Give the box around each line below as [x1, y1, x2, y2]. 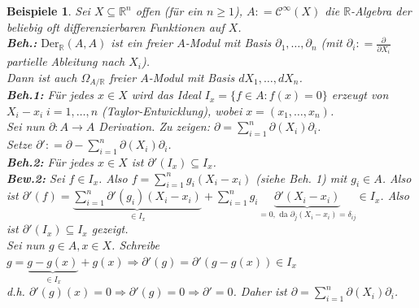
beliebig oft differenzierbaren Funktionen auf [7, 18, 225, 35]
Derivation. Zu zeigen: [98, 118, 211, 135]
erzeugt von [331, 86, 389, 103]
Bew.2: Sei [7, 169, 65, 186]
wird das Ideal [131, 86, 201, 103]
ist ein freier [111, 34, 173, 51]
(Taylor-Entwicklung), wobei [102, 102, 242, 119]
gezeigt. [91, 220, 129, 237]
